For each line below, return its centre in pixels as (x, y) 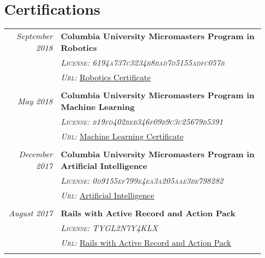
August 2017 (31, 213)
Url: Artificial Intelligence (108, 195)
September (35, 36)
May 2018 (35, 101)
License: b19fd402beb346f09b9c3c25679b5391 (142, 122)
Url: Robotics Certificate (106, 77)
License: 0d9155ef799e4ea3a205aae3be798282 (142, 181)
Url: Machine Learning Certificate (122, 136)
